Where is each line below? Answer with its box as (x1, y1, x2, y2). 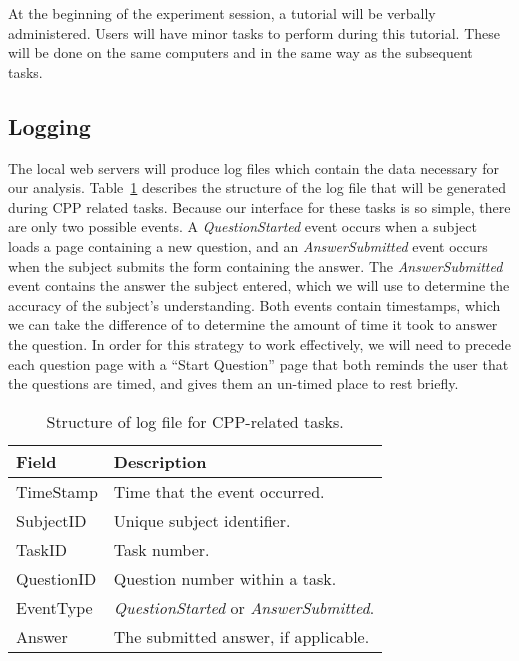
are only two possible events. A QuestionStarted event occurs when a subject (8, 216, 477, 237)
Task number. (113, 537, 210, 561)
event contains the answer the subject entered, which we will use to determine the (8, 275, 510, 296)
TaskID (16, 537, 67, 561)
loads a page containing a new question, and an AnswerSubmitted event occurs (8, 235, 488, 256)
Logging (8, 110, 91, 141)
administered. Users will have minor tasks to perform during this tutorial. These (8, 22, 500, 43)
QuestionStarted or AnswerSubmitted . (113, 595, 375, 619)
